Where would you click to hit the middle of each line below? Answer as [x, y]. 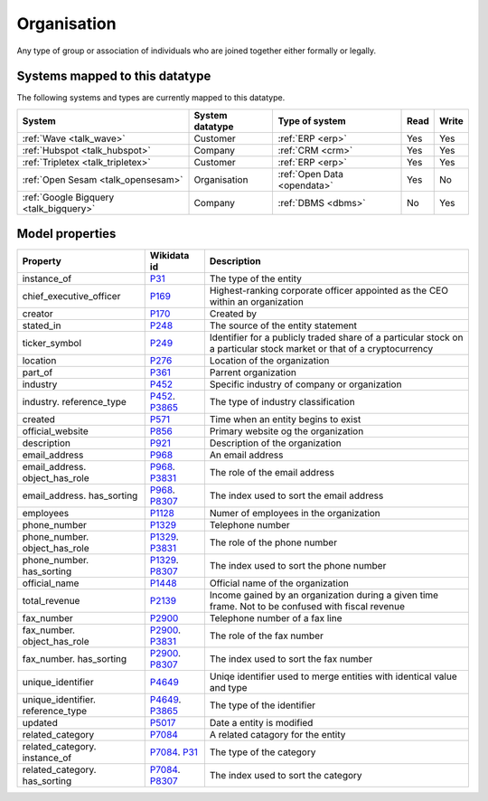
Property [42, 261]
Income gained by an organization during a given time [324, 595]
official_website [56, 431]
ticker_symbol [52, 344]
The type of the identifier [263, 705]
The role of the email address [272, 473]
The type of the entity [256, 278]
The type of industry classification [282, 402]
